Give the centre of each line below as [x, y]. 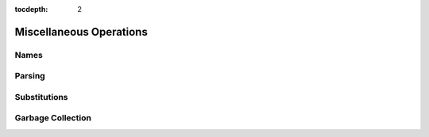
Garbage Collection [53, 118]
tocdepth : [31, 9]
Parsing [30, 76]
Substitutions [41, 97]
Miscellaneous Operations [81, 32]
